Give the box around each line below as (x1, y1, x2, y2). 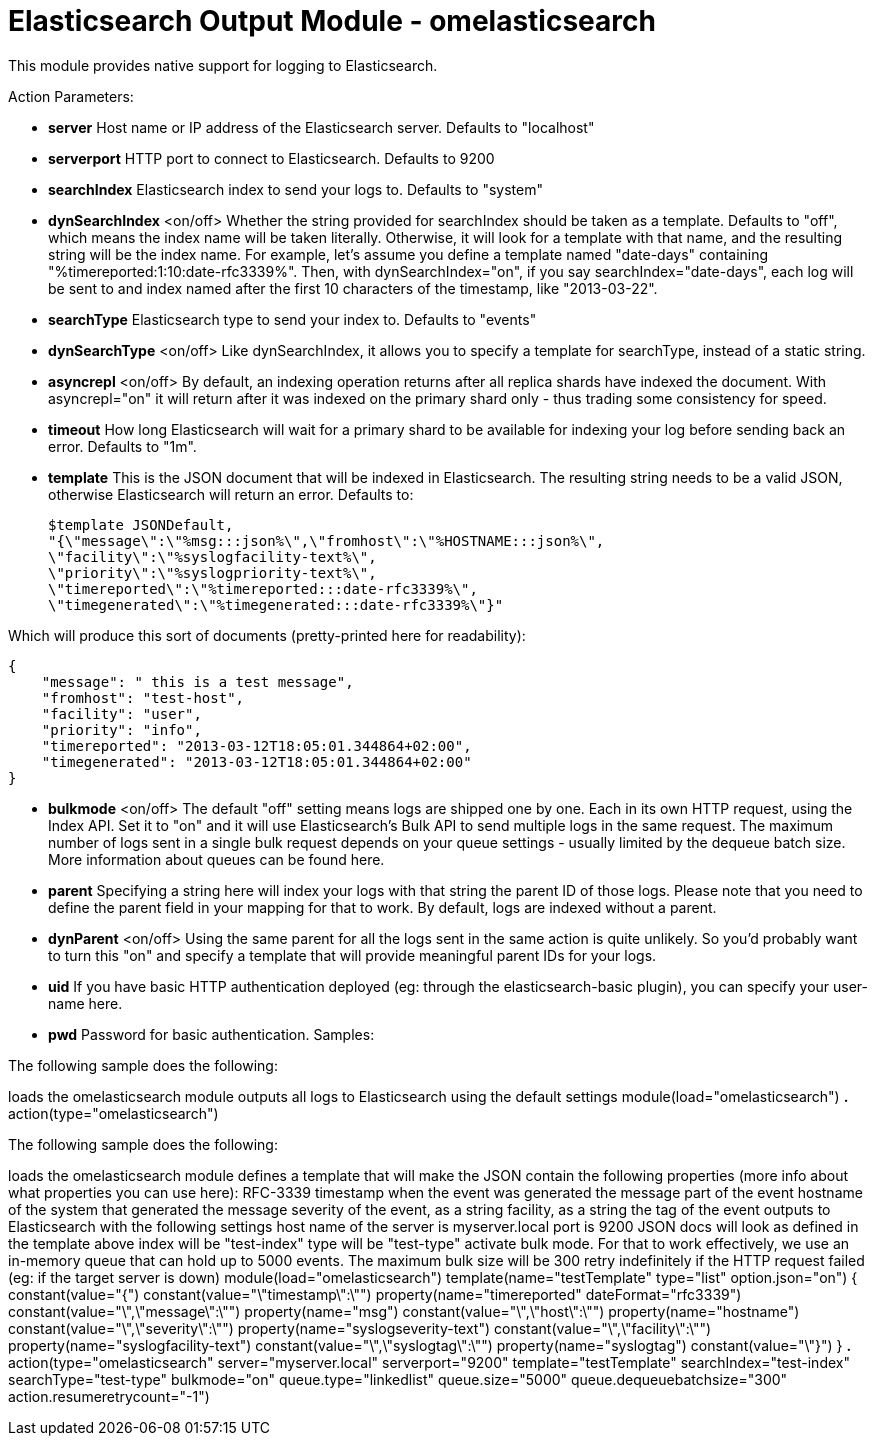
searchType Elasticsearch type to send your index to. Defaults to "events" (48, 310, 537, 328)
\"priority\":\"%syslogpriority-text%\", (48, 564, 377, 581)
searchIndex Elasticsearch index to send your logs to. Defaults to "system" (48, 180, 544, 198)
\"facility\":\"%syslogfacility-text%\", (48, 548, 377, 565)
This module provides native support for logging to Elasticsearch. (8, 56, 438, 74)
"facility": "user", (41, 705, 202, 722)
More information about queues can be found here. (48, 850, 385, 868)
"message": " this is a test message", (41, 673, 354, 690)
